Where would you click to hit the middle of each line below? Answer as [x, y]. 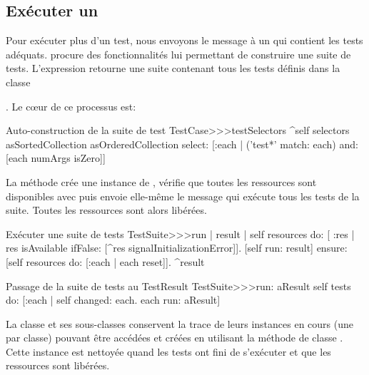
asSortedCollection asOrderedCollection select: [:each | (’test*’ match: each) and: [182, 144]
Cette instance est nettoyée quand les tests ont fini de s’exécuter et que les [168, 351]
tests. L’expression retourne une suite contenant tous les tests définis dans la [173, 68]
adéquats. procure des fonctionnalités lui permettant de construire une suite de [178, 54]
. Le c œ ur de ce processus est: [71, 106]
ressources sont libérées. [58, 365]
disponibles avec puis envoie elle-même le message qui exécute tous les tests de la [183, 196]
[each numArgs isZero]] [56, 158]
